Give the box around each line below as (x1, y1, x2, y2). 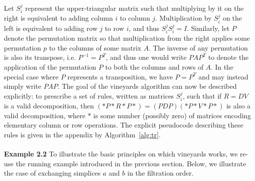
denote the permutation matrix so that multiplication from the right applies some (4, 33, 250, 43)
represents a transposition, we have (67, 71, 173, 81)
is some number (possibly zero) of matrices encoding (93, 110, 251, 120)
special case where (4, 71, 58, 81)
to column (119, 13, 150, 23)
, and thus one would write (106, 52, 187, 62)
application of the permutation (4, 62, 96, 72)
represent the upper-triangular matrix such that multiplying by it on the (25, 3, 244, 13)
